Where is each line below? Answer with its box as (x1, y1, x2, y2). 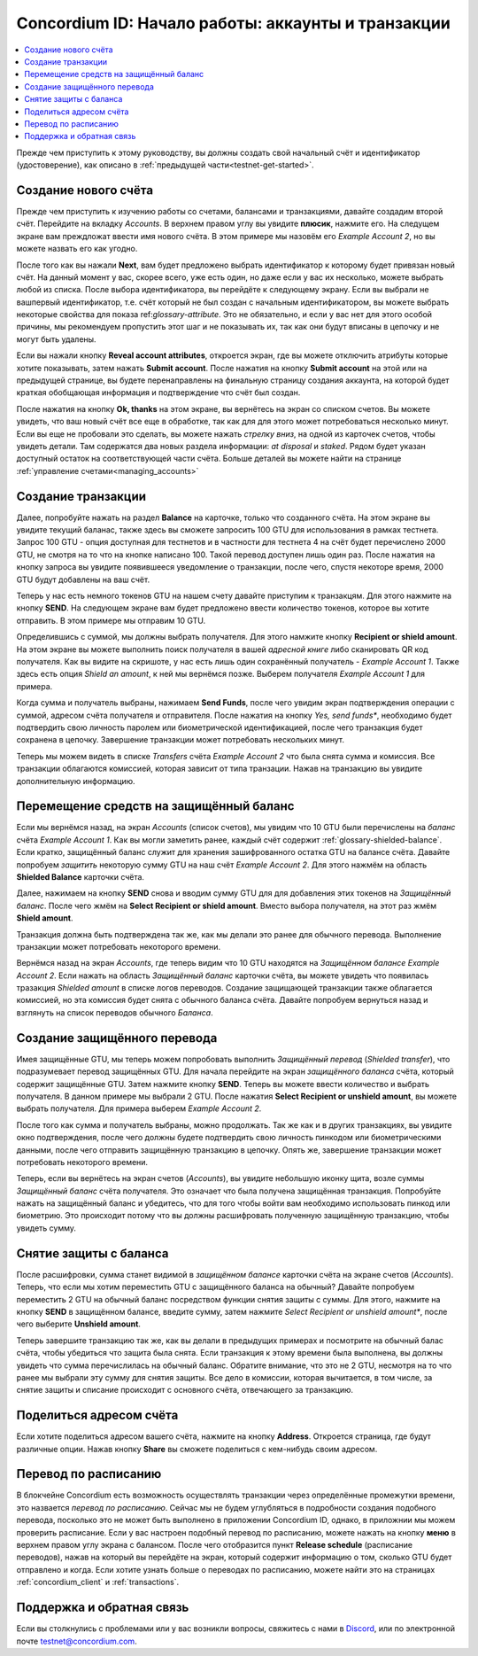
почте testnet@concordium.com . (16, 1636, 137, 1646)
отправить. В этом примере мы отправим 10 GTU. (16, 615, 206, 626)
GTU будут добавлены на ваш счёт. (16, 574, 150, 585)
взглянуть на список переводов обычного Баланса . (16, 1007, 213, 1018)
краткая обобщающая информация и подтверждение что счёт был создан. (16, 387, 301, 398)
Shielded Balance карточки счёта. (16, 871, 145, 882)
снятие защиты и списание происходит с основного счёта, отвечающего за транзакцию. (16, 1385, 354, 1396)
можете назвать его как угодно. (16, 244, 138, 254)
